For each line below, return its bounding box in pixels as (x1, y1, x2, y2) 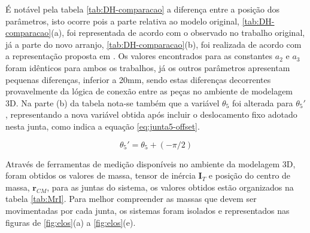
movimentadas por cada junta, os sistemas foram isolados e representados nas (5, 204, 290, 216)
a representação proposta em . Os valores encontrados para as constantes (5, 50, 273, 62)
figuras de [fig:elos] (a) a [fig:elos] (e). (5, 216, 136, 228)
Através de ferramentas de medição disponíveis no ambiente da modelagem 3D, (5, 157, 296, 170)
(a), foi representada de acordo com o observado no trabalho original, (51, 26, 305, 39)
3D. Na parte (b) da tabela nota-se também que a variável (5, 96, 220, 109)
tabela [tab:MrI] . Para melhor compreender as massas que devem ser (5, 192, 257, 205)
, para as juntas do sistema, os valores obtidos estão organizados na (47, 180, 294, 193)
